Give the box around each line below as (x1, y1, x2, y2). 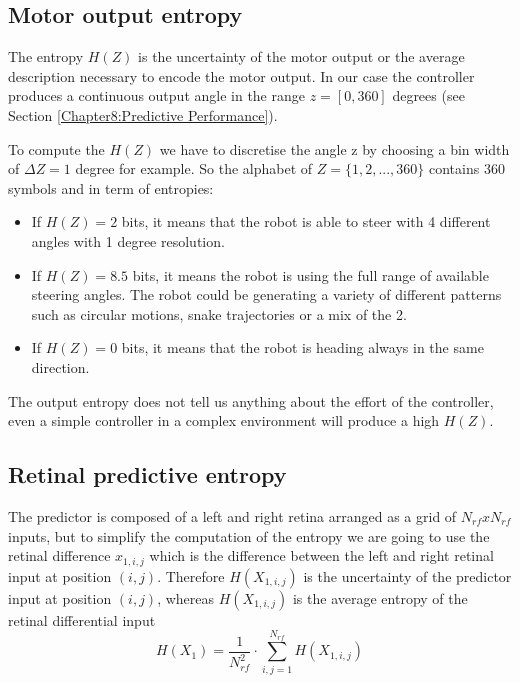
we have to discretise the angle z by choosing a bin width (159, 138, 510, 159)
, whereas (157, 587, 215, 608)
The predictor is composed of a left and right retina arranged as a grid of (8, 505, 457, 526)
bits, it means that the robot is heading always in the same (121, 337, 484, 358)
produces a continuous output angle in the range (8, 85, 305, 106)
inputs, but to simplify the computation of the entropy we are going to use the (8, 525, 490, 546)
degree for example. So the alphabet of (75, 158, 313, 179)
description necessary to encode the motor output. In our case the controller (8, 65, 475, 86)
